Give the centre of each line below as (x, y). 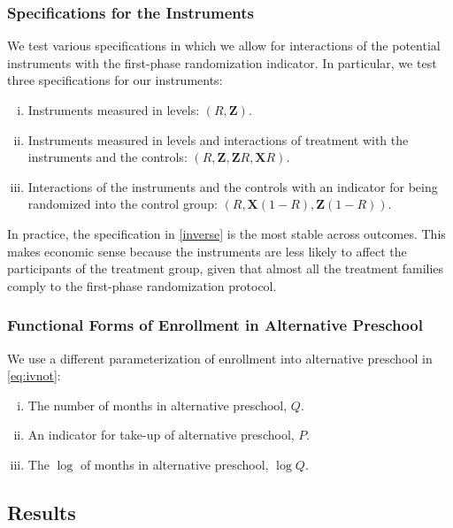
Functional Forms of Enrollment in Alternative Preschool (215, 325)
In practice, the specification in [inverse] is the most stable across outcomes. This (226, 233)
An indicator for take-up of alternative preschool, (161, 435)
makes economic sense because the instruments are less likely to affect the (207, 251)
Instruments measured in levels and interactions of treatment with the (218, 139)
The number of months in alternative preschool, (157, 405)
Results (42, 512)
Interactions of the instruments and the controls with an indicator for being (233, 186)
